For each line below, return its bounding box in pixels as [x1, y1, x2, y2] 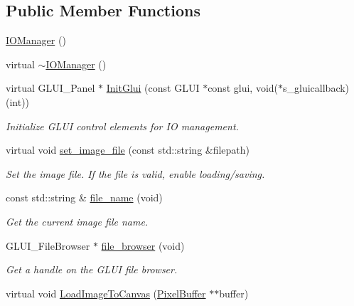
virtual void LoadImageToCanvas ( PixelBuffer [6, 285, 206, 300]
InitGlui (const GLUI [106, 80, 200, 95]
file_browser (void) [101, 238, 185, 253]
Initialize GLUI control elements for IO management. [6, 118, 239, 133]
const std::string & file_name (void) [6, 190, 163, 205]
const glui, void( [208, 80, 279, 95]
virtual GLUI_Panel [6, 80, 95, 95]
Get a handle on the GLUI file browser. [6, 262, 178, 277]
